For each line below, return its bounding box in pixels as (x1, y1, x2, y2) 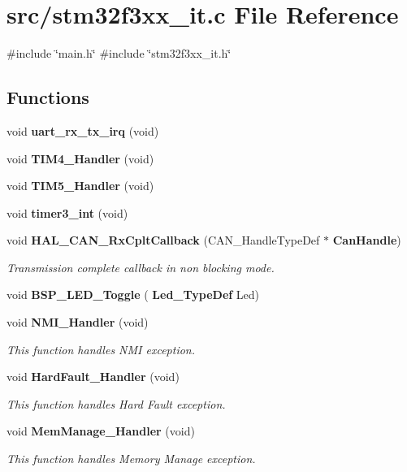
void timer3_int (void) (6, 204, 128, 221)
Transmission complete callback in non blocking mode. (6, 258, 275, 275)
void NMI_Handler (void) (6, 314, 149, 331)
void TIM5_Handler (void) (6, 177, 154, 194)
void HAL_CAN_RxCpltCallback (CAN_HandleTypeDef (6, 232, 320, 249)
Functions (6, 84, 89, 110)
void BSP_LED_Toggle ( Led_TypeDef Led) (6, 286, 260, 303)
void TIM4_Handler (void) (6, 149, 154, 167)
